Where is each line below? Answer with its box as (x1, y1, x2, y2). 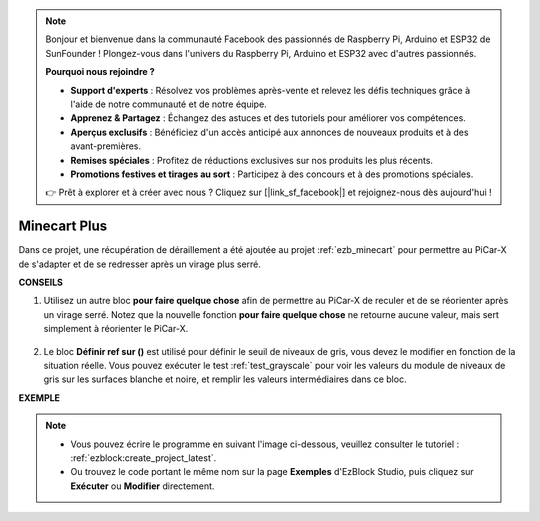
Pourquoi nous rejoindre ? (45, 66, 155, 78)
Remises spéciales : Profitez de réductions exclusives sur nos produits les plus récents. (70, 154, 434, 166)
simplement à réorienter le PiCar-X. (43, 323, 189, 335)
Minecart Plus (18, 218, 108, 235)
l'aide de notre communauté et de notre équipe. (70, 98, 267, 110)
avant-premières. (70, 140, 142, 152)
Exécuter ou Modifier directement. (70, 480, 215, 492)
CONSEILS (18, 276, 64, 288)
